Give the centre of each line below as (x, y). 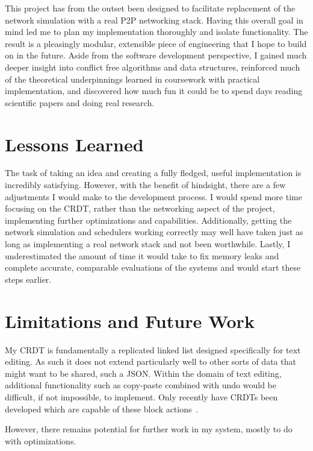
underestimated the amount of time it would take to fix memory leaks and (142, 255)
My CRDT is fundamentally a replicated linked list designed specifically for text (153, 349)
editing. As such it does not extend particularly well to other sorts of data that (150, 361)
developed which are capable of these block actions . (102, 408)
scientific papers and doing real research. (80, 102)
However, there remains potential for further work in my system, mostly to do (149, 429)
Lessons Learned (74, 144)
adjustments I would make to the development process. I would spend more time (153, 196)
